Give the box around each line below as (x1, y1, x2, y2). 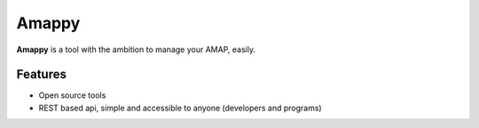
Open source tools (38, 90, 106, 101)
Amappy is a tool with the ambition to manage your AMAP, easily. (16, 44, 256, 55)
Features (16, 67, 67, 82)
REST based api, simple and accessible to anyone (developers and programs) (38, 102, 323, 113)
